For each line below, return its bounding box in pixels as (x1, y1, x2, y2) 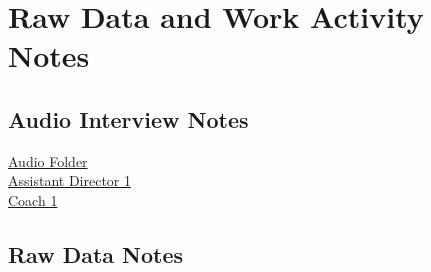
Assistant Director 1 (8, 170, 131, 191)
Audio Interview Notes (8, 103, 249, 134)
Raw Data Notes (8, 238, 184, 269)
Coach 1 (8, 189, 58, 210)
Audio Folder (8, 150, 88, 171)
